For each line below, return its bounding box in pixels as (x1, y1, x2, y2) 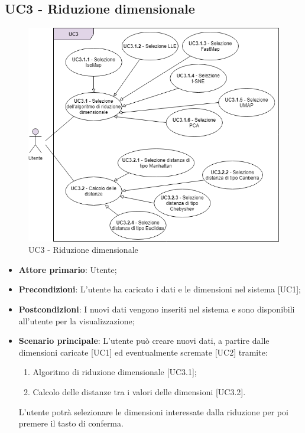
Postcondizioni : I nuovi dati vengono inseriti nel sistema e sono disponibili (18, 302, 295, 315)
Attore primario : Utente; (18, 263, 117, 275)
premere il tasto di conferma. (18, 417, 124, 429)
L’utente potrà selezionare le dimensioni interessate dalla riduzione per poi (18, 405, 288, 418)
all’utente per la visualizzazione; (18, 314, 135, 327)
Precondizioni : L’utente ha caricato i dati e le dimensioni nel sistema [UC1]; (18, 283, 301, 295)
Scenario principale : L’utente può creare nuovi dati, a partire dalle (18, 334, 270, 347)
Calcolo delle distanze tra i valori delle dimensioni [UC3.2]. (33, 385, 246, 398)
